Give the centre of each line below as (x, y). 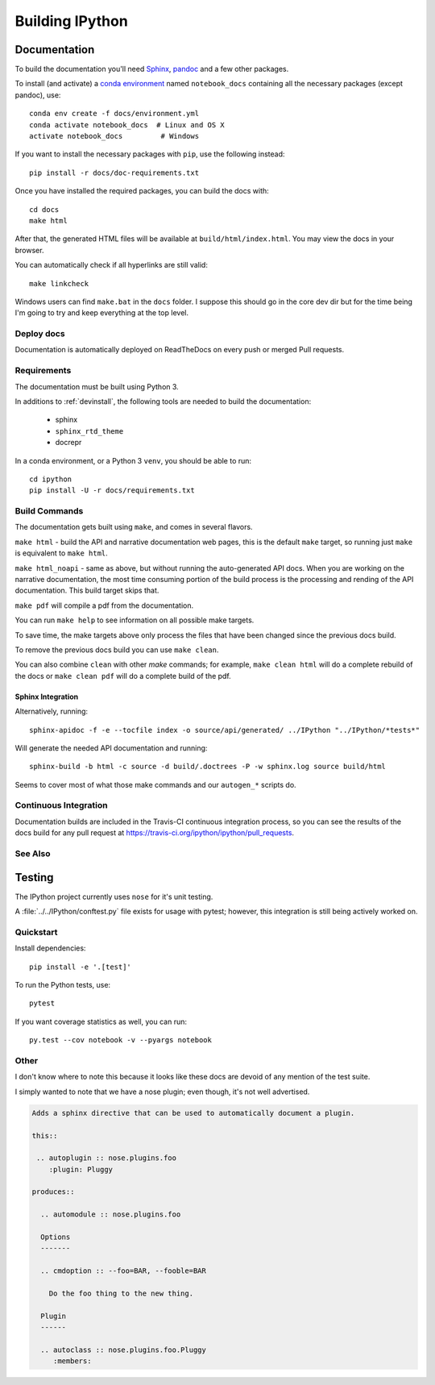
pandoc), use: (38, 95)
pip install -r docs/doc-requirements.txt (114, 173)
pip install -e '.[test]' (81, 967)
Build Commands (49, 511)
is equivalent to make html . (61, 553)
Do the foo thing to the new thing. (121, 1293)
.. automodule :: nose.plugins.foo (111, 1214)
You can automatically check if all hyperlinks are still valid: (112, 265)
